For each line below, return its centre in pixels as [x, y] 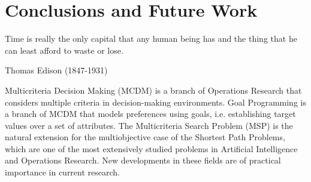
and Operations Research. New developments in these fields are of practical [143, 160]
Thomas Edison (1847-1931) [56, 70]
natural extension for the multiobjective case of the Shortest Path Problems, [145, 137]
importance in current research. [62, 172]
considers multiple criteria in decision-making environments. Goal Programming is [155, 102]
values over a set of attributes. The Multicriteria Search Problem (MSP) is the [149, 125]
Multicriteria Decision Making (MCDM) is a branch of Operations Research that [153, 90]
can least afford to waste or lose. [64, 50]
